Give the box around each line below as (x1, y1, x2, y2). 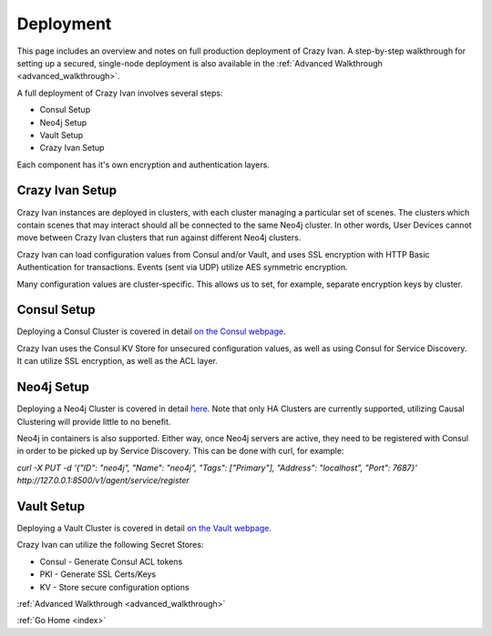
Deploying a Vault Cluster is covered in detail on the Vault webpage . (16, 522, 272, 533)
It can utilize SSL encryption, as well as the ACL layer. (16, 356, 219, 367)
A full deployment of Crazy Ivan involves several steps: (16, 87, 223, 98)
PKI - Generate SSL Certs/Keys (39, 569, 157, 580)
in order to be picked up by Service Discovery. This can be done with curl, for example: (16, 446, 344, 457)
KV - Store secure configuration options (39, 581, 190, 592)
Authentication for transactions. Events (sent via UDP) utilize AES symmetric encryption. (16, 262, 348, 273)
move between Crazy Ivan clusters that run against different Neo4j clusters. (16, 232, 302, 243)
